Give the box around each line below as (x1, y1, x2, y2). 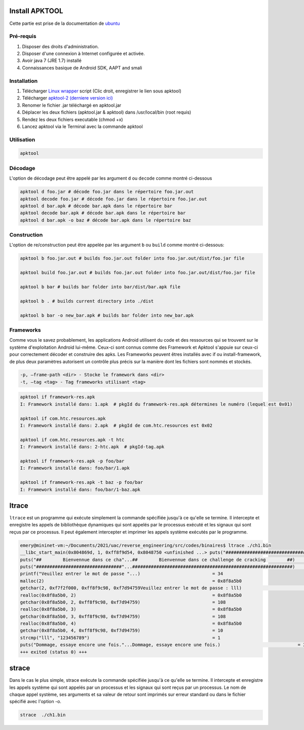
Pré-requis (9, 33, 36, 40)
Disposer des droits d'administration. (22, 43, 99, 49)
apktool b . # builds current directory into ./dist (20, 298, 154, 304)
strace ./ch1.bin (20, 712, 66, 718)
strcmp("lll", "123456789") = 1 (20, 635, 220, 641)
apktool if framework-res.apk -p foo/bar (20, 458, 125, 464)
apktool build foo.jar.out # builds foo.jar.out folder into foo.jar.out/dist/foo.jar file (20, 270, 255, 276)
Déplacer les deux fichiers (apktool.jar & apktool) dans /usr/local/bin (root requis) (22, 109, 192, 115)
